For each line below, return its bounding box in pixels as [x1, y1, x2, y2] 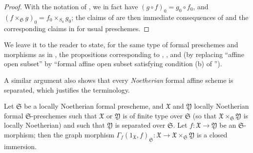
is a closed [196, 129, 228, 139]
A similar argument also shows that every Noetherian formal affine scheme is [4, 75, 233, 85]
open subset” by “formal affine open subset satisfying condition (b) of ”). [4, 58, 222, 69]
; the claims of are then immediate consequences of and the [71, 12, 249, 22]
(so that [192, 110, 217, 120]
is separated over [115, 120, 166, 130]
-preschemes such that [31, 110, 97, 120]
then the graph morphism [38, 129, 114, 139]
